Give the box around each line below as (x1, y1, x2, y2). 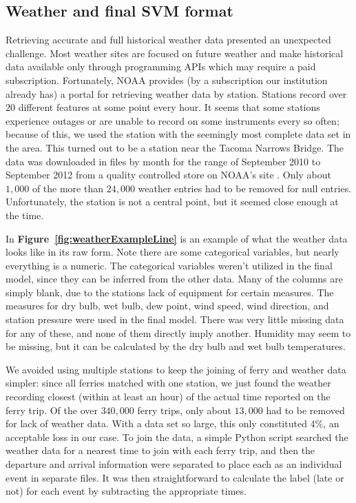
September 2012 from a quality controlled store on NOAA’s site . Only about (6, 167, 331, 182)
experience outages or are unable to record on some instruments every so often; (6, 113, 339, 127)
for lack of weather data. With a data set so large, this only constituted (6, 416, 307, 431)
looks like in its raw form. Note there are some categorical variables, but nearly (6, 245, 339, 259)
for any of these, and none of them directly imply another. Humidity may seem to (6, 325, 351, 340)
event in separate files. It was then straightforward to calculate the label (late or (6, 470, 344, 484)
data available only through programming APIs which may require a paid (6, 59, 316, 74)
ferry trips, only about (137, 402, 231, 417)
